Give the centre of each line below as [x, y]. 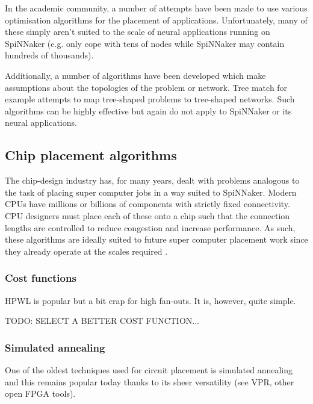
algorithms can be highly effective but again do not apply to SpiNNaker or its [148, 110]
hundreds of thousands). [49, 55]
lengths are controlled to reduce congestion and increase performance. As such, [150, 227]
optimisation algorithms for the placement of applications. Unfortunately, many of [156, 20]
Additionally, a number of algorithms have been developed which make [135, 75]
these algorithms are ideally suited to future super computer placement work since [156, 239]
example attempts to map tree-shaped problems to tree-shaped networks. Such [150, 99]
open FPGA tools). [40, 393]
